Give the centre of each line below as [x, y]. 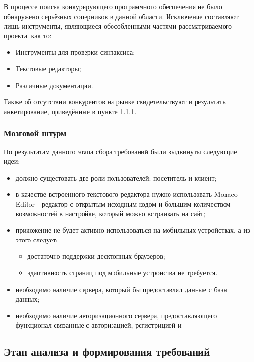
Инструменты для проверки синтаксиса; [75, 52]
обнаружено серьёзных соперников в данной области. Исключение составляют [121, 16]
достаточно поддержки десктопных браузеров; [96, 256]
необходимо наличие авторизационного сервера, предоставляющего [116, 315]
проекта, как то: [28, 35]
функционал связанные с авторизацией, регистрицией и [99, 325]
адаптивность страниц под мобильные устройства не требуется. [122, 272]
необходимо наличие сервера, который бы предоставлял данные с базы [122, 289]
